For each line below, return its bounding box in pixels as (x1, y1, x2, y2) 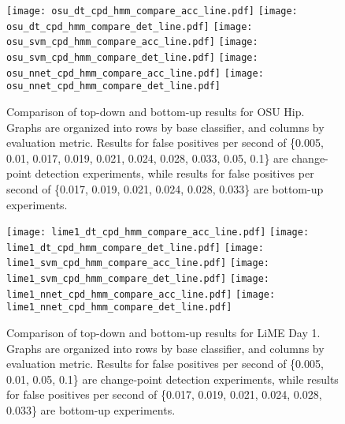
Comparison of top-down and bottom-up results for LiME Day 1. (6, 325, 321, 341)
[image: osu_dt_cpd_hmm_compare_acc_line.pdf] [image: (6, 6, 298, 17)
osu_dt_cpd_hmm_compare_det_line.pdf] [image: (6, 21, 253, 32)
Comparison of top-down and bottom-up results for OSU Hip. (6, 103, 305, 119)
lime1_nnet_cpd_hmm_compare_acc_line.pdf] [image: (6, 288, 276, 300)
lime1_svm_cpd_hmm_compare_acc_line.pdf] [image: (6, 257, 269, 269)
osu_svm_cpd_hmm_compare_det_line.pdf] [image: (6, 51, 258, 63)
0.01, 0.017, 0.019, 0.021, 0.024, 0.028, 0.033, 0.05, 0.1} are (6, 149, 288, 166)
